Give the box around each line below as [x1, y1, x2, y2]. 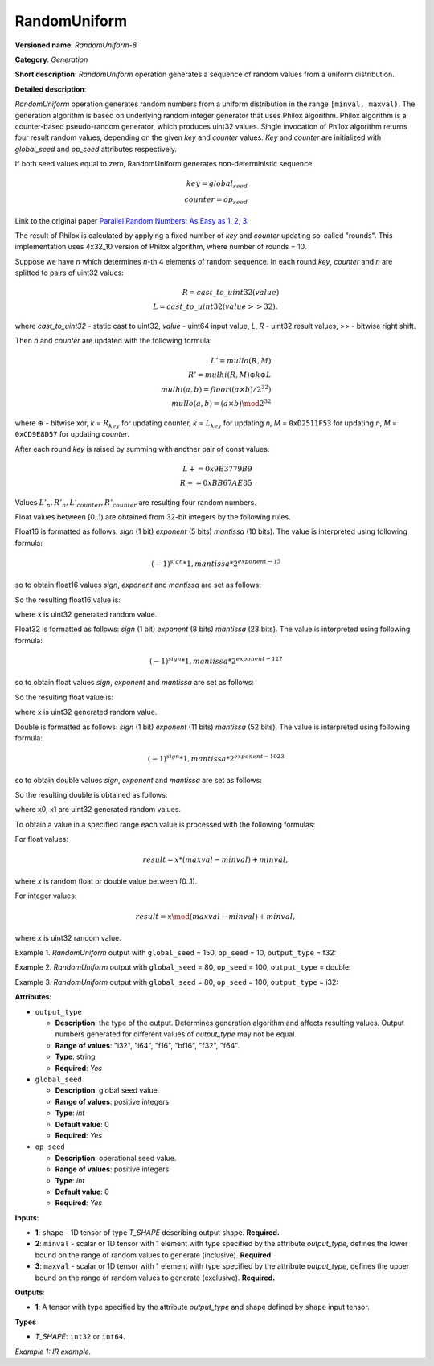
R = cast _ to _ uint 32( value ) [182, 288, 280, 297]
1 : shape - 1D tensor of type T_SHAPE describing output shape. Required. [35, 1228, 280, 1237]
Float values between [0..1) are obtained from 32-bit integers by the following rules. [14, 511, 291, 522]
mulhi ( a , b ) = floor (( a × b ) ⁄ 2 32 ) [161, 383, 272, 394]
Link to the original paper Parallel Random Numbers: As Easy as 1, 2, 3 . [14, 215, 249, 225]
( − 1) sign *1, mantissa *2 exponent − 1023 [147, 753, 285, 764]
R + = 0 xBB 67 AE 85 [179, 478, 252, 487]
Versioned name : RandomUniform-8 [14, 40, 137, 50]
